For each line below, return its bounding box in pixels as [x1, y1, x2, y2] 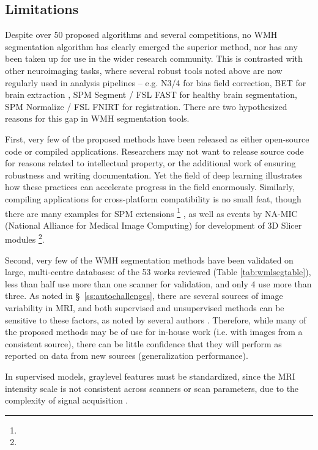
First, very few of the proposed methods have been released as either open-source [5, 132, 309, 145]
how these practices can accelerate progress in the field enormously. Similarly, [5, 180, 295, 193]
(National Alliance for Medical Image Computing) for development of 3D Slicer [5, 218, 302, 231]
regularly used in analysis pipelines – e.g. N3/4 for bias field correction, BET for [5, 76, 306, 89]
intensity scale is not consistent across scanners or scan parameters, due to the [5, 382, 299, 394]
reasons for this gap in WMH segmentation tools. [5, 112, 190, 125]
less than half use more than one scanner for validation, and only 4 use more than [5, 277, 312, 290]
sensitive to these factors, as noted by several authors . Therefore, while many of [5, 313, 306, 326]
